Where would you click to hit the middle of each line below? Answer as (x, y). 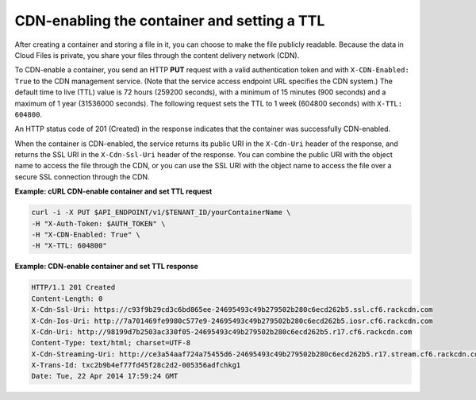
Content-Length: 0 (67, 298)
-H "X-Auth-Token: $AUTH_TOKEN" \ (98, 223)
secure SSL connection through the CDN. (82, 177)
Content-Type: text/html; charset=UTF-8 (111, 343)
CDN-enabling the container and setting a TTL (170, 21)
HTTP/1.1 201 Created (73, 287)
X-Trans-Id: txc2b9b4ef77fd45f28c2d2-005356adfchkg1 (136, 365)
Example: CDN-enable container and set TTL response (106, 267)
